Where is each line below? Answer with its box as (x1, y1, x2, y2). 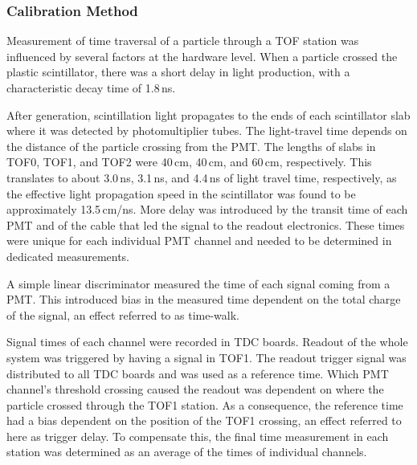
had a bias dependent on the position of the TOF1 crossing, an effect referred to (6, 412, 402, 429)
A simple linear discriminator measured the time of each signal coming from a (6, 275, 390, 292)
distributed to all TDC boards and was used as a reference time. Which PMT (6, 365, 389, 381)
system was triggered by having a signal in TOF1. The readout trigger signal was (6, 349, 407, 365)
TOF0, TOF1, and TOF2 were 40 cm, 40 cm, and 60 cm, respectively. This (6, 153, 372, 170)
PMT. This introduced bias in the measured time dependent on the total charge (6, 291, 401, 308)
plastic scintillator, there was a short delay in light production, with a (6, 63, 350, 80)
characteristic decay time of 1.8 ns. (6, 80, 176, 96)
